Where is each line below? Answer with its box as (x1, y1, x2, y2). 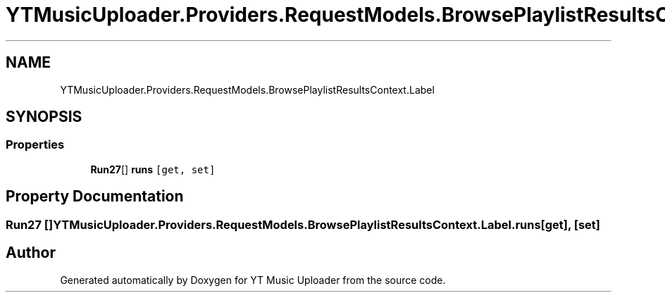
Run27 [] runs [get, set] (90, 163, 216, 175)
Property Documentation (6, 187, 184, 206)
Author (6, 244, 56, 262)
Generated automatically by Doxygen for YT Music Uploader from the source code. (60, 273, 446, 286)
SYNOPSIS (6, 108, 82, 126)
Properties (6, 137, 65, 152)
